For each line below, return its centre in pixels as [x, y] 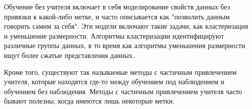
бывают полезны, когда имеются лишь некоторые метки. [89, 101]
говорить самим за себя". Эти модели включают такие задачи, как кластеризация [126, 26]
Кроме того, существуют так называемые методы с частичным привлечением [120, 72]
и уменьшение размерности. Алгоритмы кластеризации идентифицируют [114, 35]
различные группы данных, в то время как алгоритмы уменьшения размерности [125, 45]
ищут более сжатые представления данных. [69, 55]
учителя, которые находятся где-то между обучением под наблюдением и [114, 82]
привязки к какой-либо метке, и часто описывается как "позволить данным [117, 16]
